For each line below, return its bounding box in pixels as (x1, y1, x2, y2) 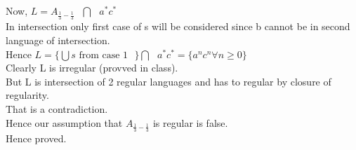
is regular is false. (152, 115, 228, 130)
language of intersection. (6, 33, 110, 48)
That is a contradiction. (6, 101, 108, 116)
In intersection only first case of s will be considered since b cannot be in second (6, 19, 350, 34)
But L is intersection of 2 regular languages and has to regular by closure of (6, 74, 331, 88)
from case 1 (79, 50, 128, 60)
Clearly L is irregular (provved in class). (6, 60, 178, 75)
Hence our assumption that (6, 115, 123, 130)
